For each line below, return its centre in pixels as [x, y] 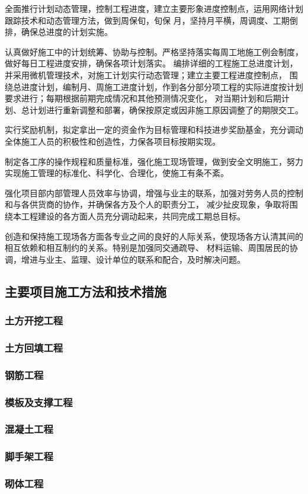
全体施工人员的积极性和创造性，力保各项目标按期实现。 [113, 141]
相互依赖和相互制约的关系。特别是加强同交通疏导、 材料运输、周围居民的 [147, 248]
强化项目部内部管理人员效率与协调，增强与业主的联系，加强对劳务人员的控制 [154, 192]
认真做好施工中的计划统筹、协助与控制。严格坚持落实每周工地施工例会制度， [154, 51]
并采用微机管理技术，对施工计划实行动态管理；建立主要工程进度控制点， [146, 74]
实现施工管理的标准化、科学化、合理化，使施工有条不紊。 [117, 173]
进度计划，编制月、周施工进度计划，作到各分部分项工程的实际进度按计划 [162, 86]
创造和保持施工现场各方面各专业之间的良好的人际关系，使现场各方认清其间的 [154, 236]
